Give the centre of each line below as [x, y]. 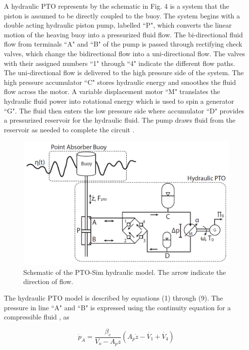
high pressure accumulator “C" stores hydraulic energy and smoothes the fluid [120, 82]
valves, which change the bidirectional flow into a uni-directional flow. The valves [124, 53]
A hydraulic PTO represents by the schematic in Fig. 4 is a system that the [117, 6]
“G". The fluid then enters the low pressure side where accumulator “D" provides [124, 110]
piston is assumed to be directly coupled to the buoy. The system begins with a [122, 15]
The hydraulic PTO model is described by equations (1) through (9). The [114, 297]
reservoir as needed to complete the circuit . [69, 129]
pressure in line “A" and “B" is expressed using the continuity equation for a [117, 307]
